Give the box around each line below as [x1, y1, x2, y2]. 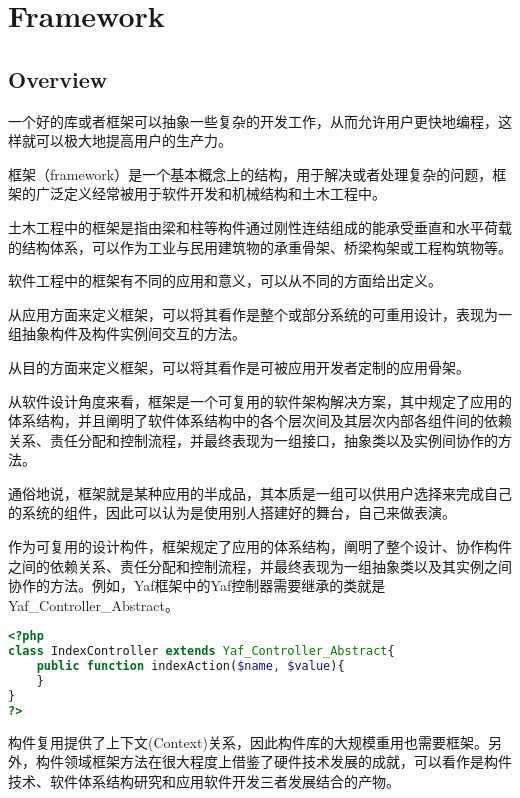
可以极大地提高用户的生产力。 [35, 130, 232, 151]
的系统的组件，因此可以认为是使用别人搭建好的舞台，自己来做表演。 [8, 502, 456, 523]
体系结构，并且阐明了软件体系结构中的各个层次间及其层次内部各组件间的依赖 [8, 410, 512, 431]
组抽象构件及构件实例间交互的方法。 [8, 323, 246, 344]
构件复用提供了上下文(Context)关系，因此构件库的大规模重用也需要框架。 [8, 731, 488, 752]
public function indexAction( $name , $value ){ [36, 659, 345, 674]
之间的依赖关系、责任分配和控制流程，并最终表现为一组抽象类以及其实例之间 [8, 555, 512, 576]
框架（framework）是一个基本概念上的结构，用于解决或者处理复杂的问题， [8, 163, 493, 184]
